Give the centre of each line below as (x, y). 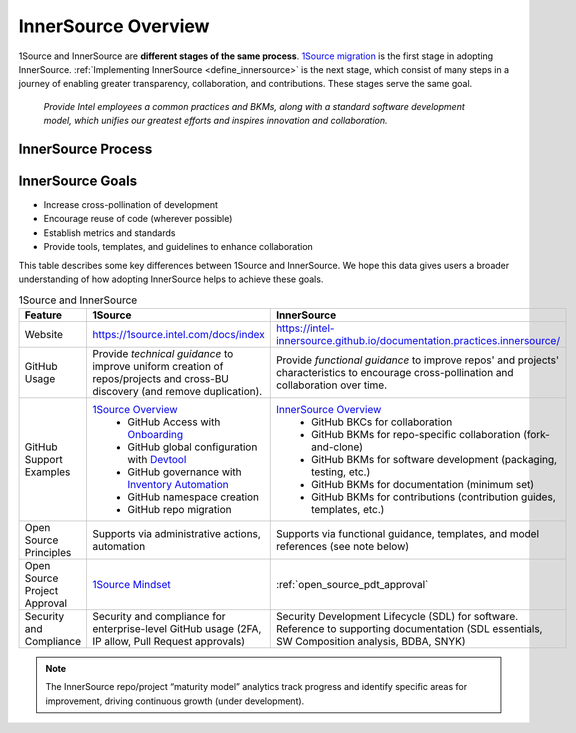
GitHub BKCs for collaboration (381, 422)
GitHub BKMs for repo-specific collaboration (415, 434)
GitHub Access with (173, 422)
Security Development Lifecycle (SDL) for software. (397, 616)
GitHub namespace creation (193, 497)
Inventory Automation (177, 484)
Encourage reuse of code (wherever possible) (138, 219)
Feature (43, 315)
